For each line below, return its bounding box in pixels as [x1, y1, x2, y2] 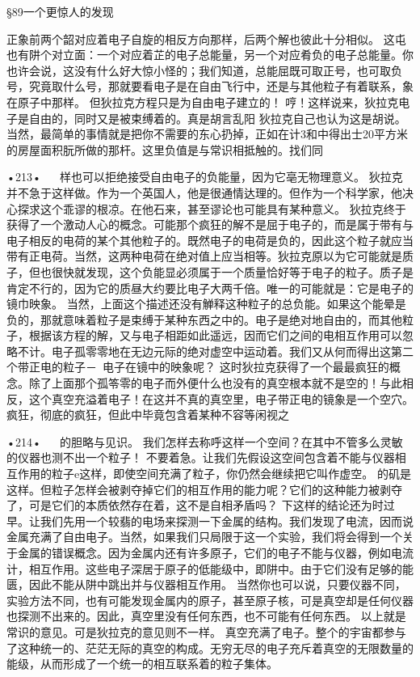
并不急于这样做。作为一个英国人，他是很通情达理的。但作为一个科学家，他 [6, 184, 402, 201]
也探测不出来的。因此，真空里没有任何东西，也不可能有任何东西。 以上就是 [6, 607, 406, 624]
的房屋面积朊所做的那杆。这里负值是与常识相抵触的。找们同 [6, 141, 323, 158]
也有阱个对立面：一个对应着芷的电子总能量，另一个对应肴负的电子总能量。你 [6, 46, 414, 63]
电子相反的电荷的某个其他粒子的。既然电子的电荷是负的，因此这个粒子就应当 [6, 231, 414, 248]
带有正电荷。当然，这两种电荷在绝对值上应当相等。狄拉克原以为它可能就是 [6, 248, 402, 264]
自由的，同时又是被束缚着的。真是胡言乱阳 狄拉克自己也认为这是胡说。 [28, 109, 406, 126]
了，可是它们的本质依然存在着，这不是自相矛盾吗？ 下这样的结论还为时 [6, 497, 384, 514]
